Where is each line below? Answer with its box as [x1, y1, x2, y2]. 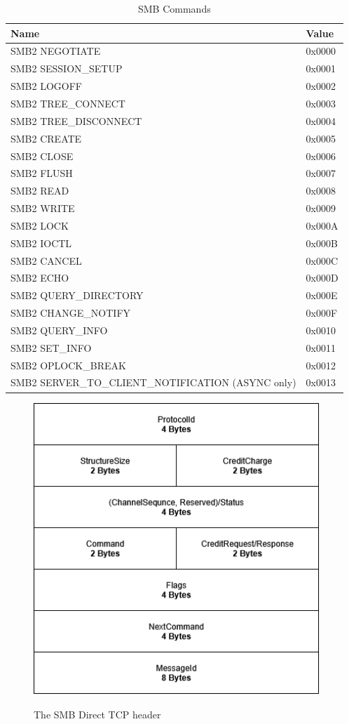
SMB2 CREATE [11, 131, 82, 145]
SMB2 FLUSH [11, 166, 73, 180]
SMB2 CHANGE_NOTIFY [11, 305, 131, 320]
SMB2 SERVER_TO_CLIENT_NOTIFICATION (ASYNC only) [11, 375, 296, 390]
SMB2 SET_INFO [11, 340, 92, 355]
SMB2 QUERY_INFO [11, 322, 108, 337]
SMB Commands [137, 1, 211, 15]
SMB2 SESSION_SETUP [11, 61, 123, 76]
